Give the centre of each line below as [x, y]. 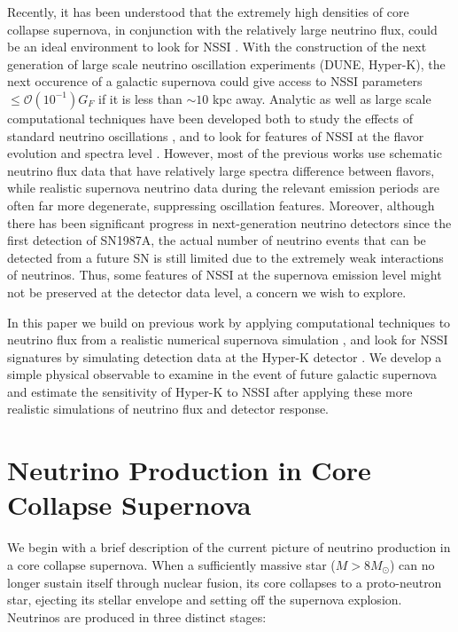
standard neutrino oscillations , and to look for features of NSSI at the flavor [216, 135]
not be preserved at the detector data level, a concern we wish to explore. [207, 292]
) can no [412, 564]
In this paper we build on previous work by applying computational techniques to [229, 322]
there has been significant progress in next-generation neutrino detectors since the [229, 222]
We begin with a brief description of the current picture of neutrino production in [229, 547]
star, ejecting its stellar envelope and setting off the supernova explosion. [205, 600]
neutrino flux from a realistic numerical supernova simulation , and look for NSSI [228, 340]
